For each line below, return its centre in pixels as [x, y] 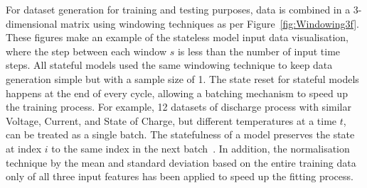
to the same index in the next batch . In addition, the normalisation [201, 148]
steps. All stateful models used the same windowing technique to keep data [169, 65]
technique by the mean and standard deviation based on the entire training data [181, 162]
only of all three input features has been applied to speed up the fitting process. [180, 176]
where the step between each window [86, 51]
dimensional [32, 23]
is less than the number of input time [259, 51]
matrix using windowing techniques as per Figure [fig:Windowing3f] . [210, 23]
